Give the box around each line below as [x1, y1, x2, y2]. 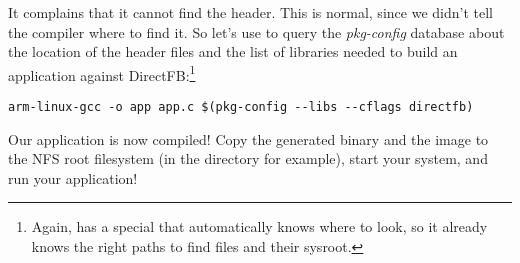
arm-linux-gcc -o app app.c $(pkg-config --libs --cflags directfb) [8, 100, 474, 115]
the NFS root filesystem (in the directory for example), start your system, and [8, 148, 488, 169]
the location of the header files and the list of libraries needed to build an [8, 41, 458, 62]
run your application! [8, 167, 138, 188]
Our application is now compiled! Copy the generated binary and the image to [8, 128, 489, 149]
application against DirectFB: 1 [8, 61, 196, 85]
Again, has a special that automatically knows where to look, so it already [31, 216, 488, 237]
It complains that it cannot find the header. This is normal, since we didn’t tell [8, 2, 493, 22]
